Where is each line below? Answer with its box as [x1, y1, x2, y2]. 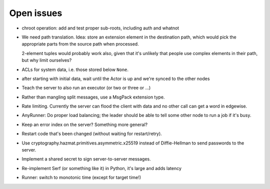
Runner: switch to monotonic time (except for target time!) [21, 174, 141, 180]
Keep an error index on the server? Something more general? [21, 121, 147, 127]
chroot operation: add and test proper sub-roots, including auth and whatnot [21, 25, 179, 31]
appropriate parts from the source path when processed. [21, 41, 139, 47]
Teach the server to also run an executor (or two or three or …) [21, 85, 151, 91]
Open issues [9, 7, 62, 18]
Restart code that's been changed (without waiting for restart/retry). [21, 130, 162, 137]
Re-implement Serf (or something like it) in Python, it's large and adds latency [21, 165, 182, 171]
